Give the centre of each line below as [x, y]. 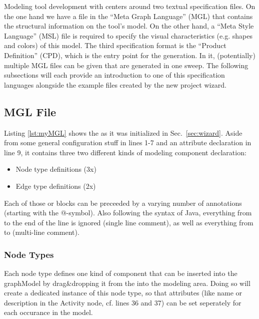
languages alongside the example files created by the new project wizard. [115, 84]
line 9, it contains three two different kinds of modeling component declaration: [125, 152]
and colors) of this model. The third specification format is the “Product [115, 45]
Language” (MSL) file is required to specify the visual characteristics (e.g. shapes [128, 35]
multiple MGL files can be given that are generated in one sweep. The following [126, 65]
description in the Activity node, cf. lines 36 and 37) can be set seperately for [123, 302]
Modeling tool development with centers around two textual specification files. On [130, 6]
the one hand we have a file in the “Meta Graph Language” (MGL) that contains [128, 16]
